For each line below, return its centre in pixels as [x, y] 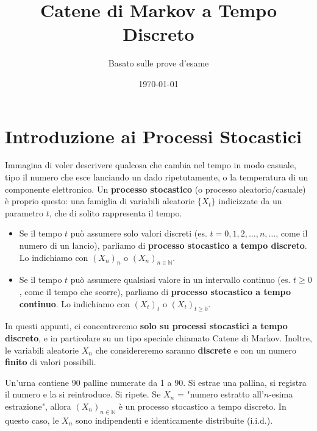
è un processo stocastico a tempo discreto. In [202, 406]
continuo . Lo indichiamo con [74, 303]
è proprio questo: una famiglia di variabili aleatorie [100, 201]
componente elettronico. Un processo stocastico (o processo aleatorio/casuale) [155, 189]
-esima [281, 394]
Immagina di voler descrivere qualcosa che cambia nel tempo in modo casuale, [151, 165]
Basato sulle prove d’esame [158, 63]
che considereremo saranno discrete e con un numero [196, 350]
